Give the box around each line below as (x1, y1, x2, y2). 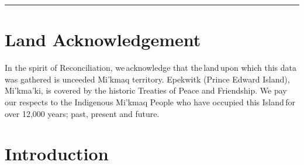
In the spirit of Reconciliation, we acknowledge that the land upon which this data (5, 61, 296, 74)
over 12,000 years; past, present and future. (5, 107, 160, 119)
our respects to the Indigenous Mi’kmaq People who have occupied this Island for (5, 95, 295, 108)
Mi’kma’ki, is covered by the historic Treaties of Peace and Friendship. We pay (5, 84, 287, 97)
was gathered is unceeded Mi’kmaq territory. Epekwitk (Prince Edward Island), (5, 73, 290, 85)
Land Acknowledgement (5, 27, 201, 51)
